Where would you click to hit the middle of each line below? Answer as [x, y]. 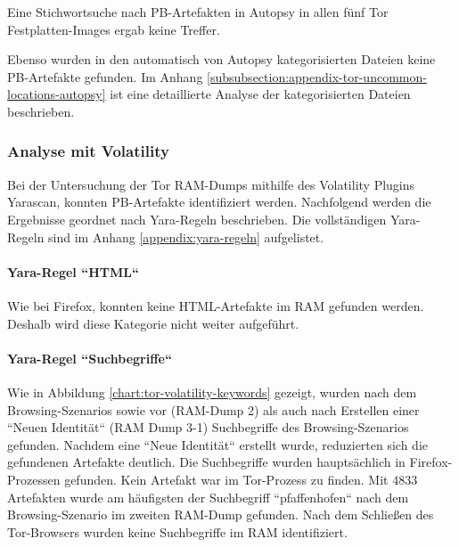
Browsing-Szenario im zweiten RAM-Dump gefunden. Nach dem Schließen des [221, 514]
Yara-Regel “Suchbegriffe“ [90, 358]
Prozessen [34, 479]
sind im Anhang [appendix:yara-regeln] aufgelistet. [186, 237]
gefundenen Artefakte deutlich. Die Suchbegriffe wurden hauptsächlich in [206, 462]
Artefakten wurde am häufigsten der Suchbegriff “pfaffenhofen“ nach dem [208, 497]
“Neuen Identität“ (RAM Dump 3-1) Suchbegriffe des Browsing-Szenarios [208, 427]
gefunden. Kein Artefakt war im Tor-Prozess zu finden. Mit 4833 [241, 479]
